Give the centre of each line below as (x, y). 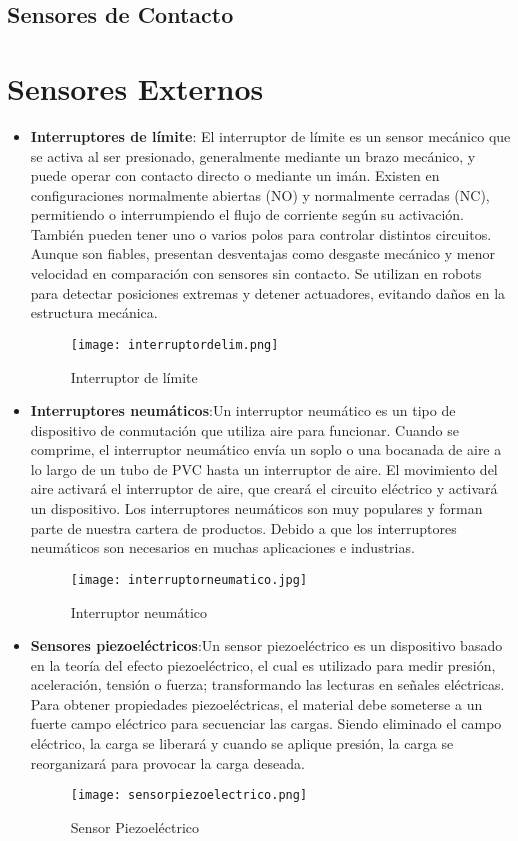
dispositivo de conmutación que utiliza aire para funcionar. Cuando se (244, 429)
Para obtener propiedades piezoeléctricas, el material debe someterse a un (256, 703)
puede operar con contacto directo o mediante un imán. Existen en (235, 175)
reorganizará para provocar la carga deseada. (167, 762)
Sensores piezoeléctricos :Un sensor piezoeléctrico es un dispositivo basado (266, 645)
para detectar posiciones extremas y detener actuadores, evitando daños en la (268, 292)
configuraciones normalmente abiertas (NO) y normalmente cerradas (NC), (260, 194)
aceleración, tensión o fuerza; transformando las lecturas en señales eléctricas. (267, 684)
